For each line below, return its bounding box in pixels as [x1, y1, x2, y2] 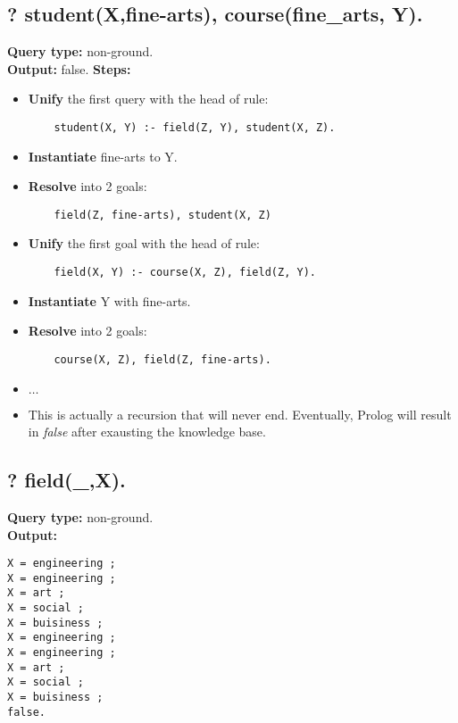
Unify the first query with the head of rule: [28, 89, 269, 108]
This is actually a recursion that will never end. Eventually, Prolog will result [28, 404, 452, 423]
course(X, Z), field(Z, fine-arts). [54, 353, 271, 366]
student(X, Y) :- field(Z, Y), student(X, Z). [54, 120, 336, 134]
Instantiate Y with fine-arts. [28, 291, 191, 310]
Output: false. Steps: [7, 59, 131, 78]
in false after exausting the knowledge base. [28, 422, 266, 441]
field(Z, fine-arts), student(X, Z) [54, 208, 271, 221]
